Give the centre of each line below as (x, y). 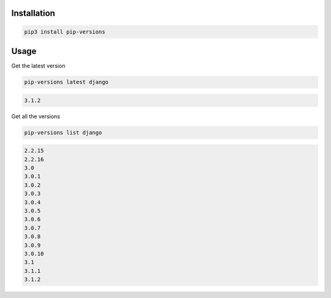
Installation (33, 13)
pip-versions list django (63, 132)
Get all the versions (36, 116)
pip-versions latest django (66, 82)
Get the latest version (38, 66)
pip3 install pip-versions (65, 32)
